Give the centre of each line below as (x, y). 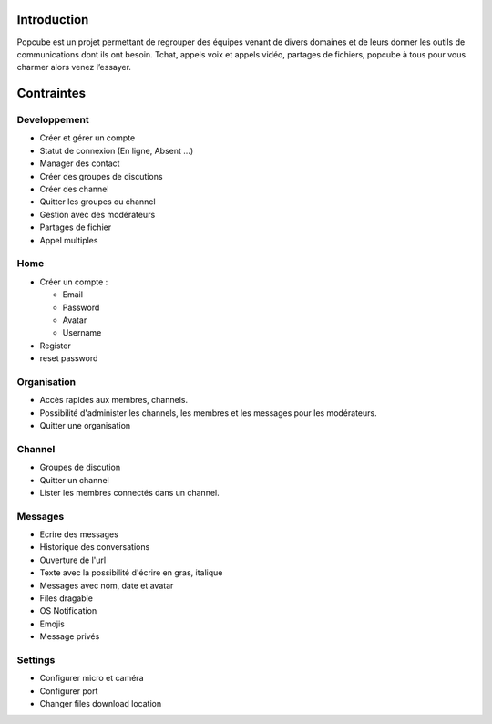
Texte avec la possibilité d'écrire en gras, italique (131, 573)
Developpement (53, 120)
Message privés (70, 636)
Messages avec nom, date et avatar (107, 585)
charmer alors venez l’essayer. (74, 67)
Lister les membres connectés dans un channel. (129, 492)
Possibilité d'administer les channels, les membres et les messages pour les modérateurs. (208, 413)
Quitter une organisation (85, 425)
